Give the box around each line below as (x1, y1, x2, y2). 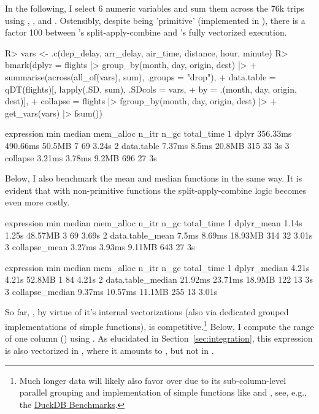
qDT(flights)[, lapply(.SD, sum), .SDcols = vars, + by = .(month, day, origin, (5, 82, 297, 95)
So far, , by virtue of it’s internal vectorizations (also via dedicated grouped (5, 305, 289, 318)
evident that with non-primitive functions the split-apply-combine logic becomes (5, 183, 307, 196)
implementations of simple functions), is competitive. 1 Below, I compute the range (5, 318, 314, 332)
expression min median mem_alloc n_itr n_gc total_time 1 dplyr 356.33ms (5, 127, 292, 140)
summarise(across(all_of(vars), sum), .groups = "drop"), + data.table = (5, 70, 276, 83)
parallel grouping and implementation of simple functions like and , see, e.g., (19, 386, 307, 399)
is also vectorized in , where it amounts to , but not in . (5, 343, 214, 356)
